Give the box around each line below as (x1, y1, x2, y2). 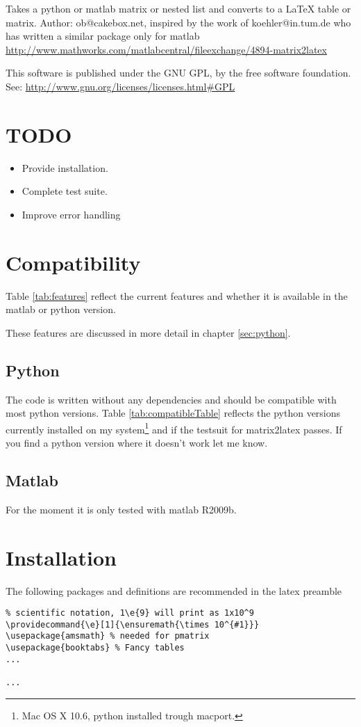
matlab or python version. (6, 302, 116, 317)
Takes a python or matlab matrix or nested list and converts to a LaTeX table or (6, 1, 351, 15)
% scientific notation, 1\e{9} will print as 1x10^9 (6, 608, 254, 618)
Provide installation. (22, 160, 108, 175)
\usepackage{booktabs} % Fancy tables (6, 643, 185, 653)
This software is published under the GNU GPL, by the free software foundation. (6, 65, 351, 80)
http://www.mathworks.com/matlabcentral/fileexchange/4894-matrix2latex (6, 42, 327, 56)
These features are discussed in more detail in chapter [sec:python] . (6, 325, 291, 339)
